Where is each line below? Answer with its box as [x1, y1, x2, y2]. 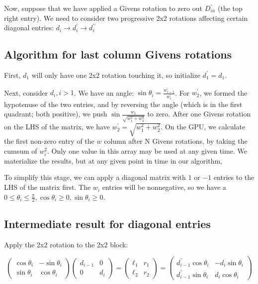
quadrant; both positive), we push [4, 109, 107, 119]
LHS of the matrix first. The [4, 182, 91, 192]
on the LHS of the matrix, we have [4, 121, 110, 132]
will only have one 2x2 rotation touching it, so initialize [31, 69, 200, 80]
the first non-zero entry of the [4, 136, 94, 146]
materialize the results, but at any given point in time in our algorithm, [4, 155, 222, 166]
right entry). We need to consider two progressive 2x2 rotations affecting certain [4, 12, 248, 23]
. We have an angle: [74, 87, 134, 98]
